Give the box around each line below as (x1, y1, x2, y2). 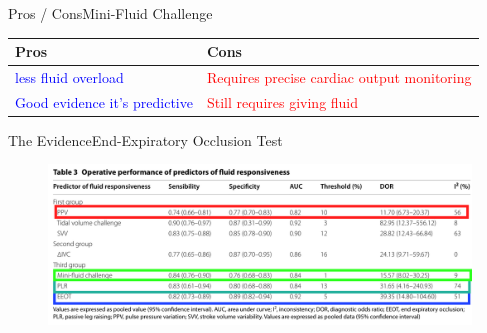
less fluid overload (15, 66, 124, 87)
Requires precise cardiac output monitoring (206, 66, 472, 87)
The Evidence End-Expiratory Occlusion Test (8, 129, 283, 150)
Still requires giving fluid (206, 91, 359, 112)
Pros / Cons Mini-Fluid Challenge (8, 3, 213, 23)
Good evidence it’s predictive (15, 91, 193, 112)
